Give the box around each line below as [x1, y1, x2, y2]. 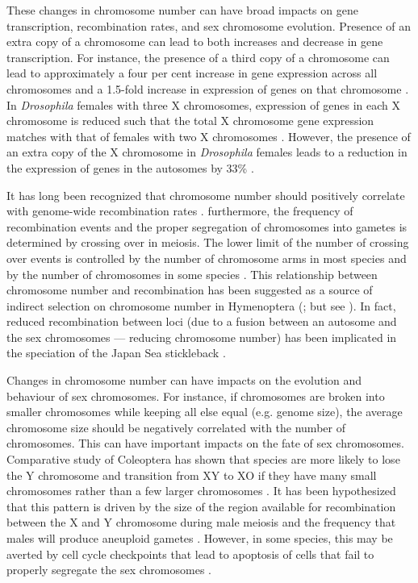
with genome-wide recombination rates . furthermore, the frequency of [6, 202, 353, 219]
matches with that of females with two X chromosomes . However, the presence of [6, 127, 411, 144]
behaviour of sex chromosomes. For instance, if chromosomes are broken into [6, 387, 385, 404]
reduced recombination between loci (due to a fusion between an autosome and [6, 313, 397, 330]
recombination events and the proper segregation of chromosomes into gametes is [6, 218, 408, 235]
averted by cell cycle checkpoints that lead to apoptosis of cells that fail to [6, 545, 374, 562]
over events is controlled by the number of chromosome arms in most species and [6, 249, 407, 266]
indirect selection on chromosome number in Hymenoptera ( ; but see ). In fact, [6, 297, 396, 314]
